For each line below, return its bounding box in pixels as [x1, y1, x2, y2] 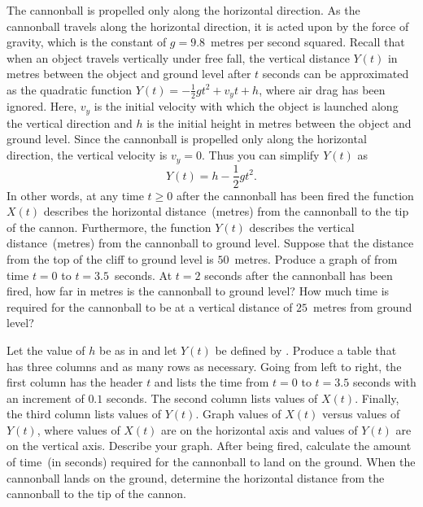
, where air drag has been [259, 81, 386, 98]
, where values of [37, 421, 120, 438]
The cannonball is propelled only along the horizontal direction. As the [7, 2, 360, 18]
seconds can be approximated [262, 65, 409, 82]
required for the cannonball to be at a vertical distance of [7, 298, 293, 315]
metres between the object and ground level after [7, 65, 251, 82]
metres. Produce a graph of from [234, 250, 398, 267]
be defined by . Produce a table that [215, 341, 397, 358]
